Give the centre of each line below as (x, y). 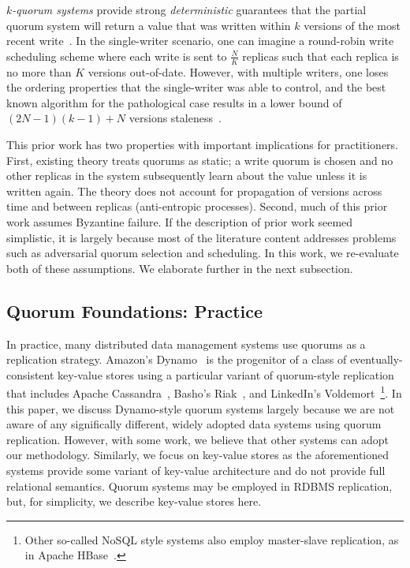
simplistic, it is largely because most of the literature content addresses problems (201, 237)
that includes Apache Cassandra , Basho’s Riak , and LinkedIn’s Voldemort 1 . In (204, 392)
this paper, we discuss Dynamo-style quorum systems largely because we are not (201, 408)
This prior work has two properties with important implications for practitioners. (202, 144)
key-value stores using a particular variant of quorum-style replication (226, 374)
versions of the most (352, 25)
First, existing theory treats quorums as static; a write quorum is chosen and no (200, 160)
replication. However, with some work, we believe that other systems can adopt (198, 439)
